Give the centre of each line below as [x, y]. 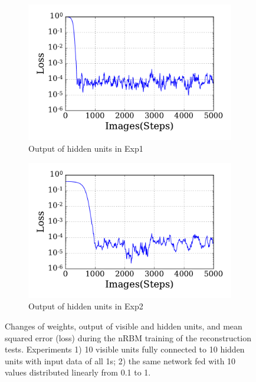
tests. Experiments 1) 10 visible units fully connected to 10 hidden [125, 349]
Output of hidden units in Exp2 [86, 306]
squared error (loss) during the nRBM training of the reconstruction [128, 337]
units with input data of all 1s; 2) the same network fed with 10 [120, 360]
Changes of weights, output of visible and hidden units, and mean [124, 326]
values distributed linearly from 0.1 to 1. [78, 372]
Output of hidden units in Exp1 [86, 148]
